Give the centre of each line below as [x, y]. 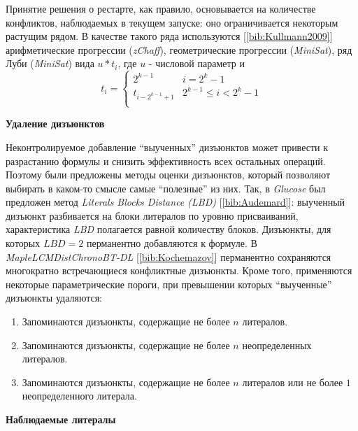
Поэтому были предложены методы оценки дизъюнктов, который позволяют [168, 175]
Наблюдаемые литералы [61, 419]
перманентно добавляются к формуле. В [172, 243]
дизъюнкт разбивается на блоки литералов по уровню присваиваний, [152, 215]
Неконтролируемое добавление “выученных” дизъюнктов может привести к [167, 147]
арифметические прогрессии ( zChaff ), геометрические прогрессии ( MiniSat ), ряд [179, 49]
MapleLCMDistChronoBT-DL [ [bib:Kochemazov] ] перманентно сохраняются [169, 256]
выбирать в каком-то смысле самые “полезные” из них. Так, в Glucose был [166, 188]
